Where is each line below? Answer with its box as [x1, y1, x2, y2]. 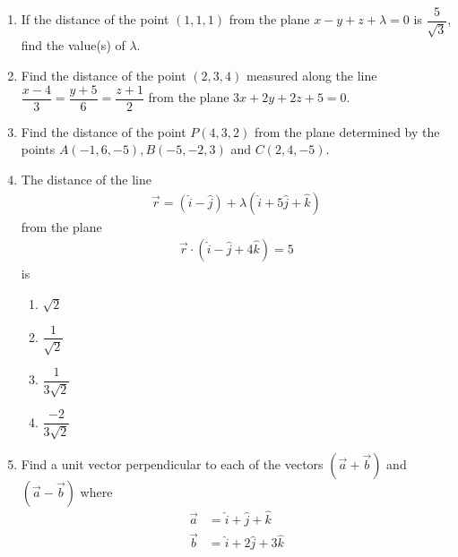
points [21, 140, 56, 159]
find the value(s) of [21, 36, 125, 55]
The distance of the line [21, 169, 151, 188]
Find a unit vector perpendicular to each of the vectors [21, 454, 324, 473]
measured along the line [246, 66, 377, 85]
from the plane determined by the [254, 122, 440, 141]
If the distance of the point [21, 10, 169, 29]
